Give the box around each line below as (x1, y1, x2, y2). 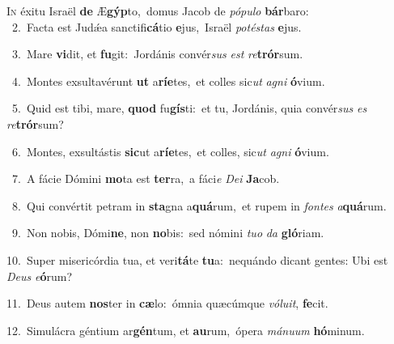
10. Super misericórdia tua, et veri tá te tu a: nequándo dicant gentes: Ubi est (6, 251, 388, 268)
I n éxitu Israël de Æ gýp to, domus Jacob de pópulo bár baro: (6, 2, 309, 19)
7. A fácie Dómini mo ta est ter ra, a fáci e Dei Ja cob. (11, 170, 280, 187)
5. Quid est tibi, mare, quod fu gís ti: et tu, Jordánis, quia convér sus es (11, 100, 367, 117)
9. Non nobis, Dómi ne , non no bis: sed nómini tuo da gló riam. (11, 224, 324, 241)
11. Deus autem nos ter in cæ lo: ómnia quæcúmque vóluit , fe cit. (6, 295, 328, 312)
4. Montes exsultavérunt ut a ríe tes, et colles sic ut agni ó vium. (11, 72, 325, 89)
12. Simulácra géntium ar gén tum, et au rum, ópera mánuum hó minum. (6, 321, 365, 338)
